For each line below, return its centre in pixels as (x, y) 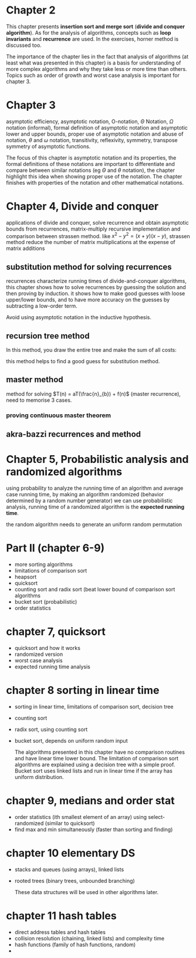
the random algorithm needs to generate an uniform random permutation (94, 524)
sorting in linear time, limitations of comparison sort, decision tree (94, 706)
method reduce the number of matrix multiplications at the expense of (91, 242)
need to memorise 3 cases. (39, 400)
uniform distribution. (39, 777)
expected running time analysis (53, 667)
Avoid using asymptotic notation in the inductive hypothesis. (79, 317)
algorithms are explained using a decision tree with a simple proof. (95, 764)
